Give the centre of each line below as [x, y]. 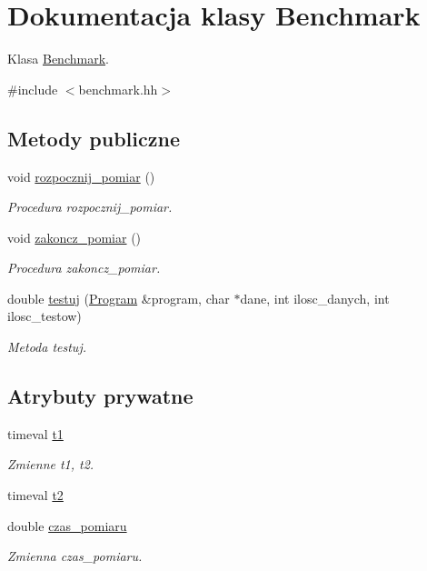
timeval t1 [35, 433]
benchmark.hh [118, 89]
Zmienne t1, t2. [51, 464]
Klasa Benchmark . [58, 59]
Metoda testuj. [47, 347]
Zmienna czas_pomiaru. [75, 556]
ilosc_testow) [45, 316]
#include [33, 89]
